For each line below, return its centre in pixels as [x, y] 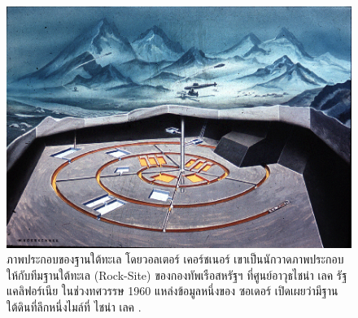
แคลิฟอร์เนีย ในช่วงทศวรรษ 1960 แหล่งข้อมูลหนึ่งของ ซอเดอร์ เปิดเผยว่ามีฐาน [172, 291]
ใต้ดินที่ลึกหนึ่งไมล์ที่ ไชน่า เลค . [74, 307]
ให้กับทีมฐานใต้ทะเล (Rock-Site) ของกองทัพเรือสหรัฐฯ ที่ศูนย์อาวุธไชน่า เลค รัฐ [177, 274]
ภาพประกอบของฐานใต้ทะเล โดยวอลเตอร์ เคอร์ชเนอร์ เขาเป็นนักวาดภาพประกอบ [175, 259]
